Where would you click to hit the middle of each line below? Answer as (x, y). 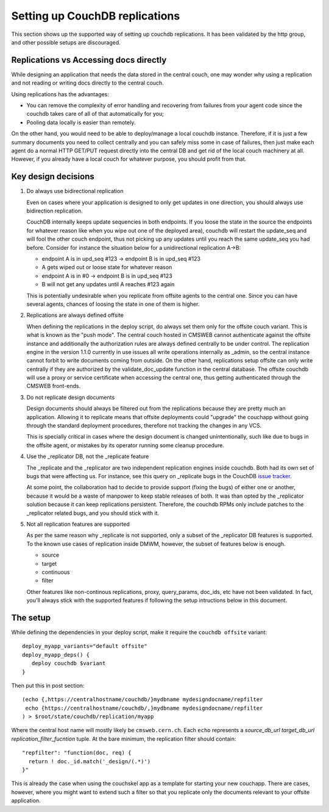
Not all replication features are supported (78, 524)
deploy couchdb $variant (69, 663)
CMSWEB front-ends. (54, 386)
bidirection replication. (55, 211)
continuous (56, 572)
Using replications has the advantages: (60, 94)
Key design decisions (53, 177)
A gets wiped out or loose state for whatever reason (107, 267)
